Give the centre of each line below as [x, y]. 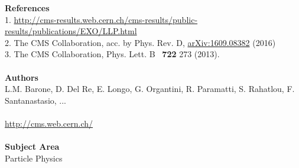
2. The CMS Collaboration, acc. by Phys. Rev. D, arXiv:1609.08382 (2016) [140, 42]
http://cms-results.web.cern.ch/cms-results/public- [106, 19]
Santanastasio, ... [36, 100]
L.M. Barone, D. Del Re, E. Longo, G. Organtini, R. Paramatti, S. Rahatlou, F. [150, 89]
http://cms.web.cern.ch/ [49, 123]
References [27, 8]
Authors [22, 77]
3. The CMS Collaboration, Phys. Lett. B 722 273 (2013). [112, 54]
